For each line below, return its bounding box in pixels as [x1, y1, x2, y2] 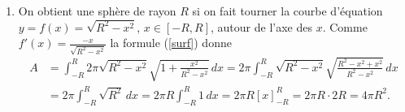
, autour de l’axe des [211, 18, 312, 35]
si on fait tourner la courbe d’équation [192, 2, 383, 19]
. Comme [322, 18, 368, 35]
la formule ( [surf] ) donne [110, 34, 232, 51]
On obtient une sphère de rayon [18, 2, 176, 19]
